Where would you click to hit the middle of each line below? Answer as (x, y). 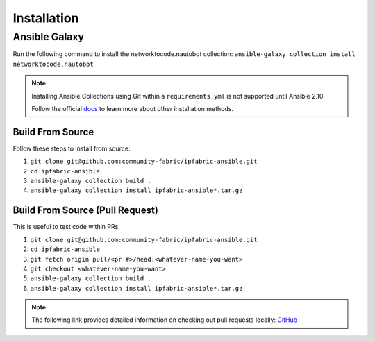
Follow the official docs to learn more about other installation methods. (133, 108)
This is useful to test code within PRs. (67, 227)
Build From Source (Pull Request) (86, 211)
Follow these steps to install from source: (72, 148)
